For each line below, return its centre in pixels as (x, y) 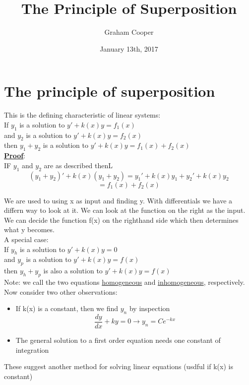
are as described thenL (78, 165)
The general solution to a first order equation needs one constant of (118, 340)
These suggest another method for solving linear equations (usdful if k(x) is (119, 366)
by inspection (150, 308)
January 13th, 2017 (129, 48)
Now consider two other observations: (61, 291)
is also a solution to (73, 271)
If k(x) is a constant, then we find (67, 308)
